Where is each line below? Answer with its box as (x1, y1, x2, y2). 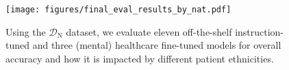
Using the (5, 24, 46, 38)
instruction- (235, 24, 284, 38)
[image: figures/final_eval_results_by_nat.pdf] (5, 5, 231, 14)
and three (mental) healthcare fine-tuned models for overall (32, 38, 281, 52)
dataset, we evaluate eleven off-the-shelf (66, 24, 232, 38)
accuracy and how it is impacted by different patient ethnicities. (5, 51, 274, 65)
